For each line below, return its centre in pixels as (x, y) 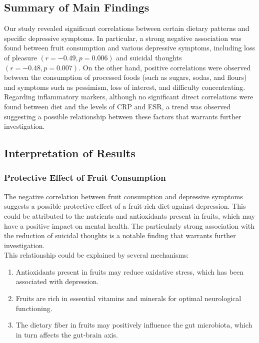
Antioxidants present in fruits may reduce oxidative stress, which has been (130, 271)
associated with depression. (57, 281)
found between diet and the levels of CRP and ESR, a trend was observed (117, 106)
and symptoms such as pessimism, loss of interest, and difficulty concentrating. (125, 87)
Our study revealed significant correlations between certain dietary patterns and (127, 28)
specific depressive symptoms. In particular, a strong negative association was (123, 38)
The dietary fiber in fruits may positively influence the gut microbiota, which (134, 325)
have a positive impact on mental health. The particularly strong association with (129, 225)
